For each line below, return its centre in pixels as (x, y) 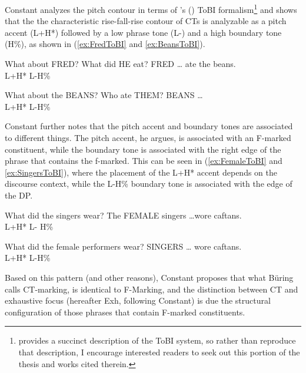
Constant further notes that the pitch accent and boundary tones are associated (149, 126)
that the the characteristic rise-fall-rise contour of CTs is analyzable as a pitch (146, 21)
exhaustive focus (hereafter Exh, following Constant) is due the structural (138, 300)
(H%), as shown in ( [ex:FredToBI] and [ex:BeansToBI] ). (105, 44)
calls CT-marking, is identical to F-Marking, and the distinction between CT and (152, 289)
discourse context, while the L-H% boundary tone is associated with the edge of (149, 184)
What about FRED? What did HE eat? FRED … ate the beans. (120, 64)
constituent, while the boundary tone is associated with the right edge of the (143, 149)
